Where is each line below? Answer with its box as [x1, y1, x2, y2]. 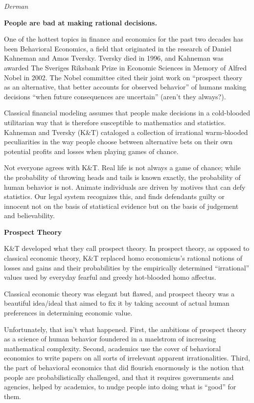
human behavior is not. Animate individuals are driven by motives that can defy [4, 181, 246, 192]
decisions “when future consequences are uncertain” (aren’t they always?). [4, 91, 226, 101]
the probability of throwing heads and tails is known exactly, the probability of [4, 172, 241, 182]
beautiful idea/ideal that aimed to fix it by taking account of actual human [4, 298, 230, 308]
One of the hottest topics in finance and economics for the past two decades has [4, 34, 243, 44]
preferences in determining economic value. [4, 308, 133, 318]
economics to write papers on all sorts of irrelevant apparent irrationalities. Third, [4, 353, 250, 363]
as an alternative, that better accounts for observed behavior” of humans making [4, 82, 247, 92]
